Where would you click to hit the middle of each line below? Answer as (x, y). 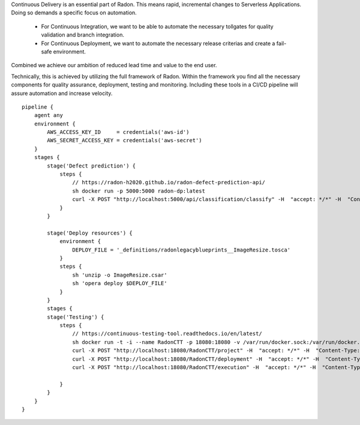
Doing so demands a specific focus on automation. (74, 13)
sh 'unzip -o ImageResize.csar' (120, 275)
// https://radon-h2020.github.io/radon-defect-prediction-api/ (169, 182)
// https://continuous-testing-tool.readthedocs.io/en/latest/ (167, 334)
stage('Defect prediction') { (91, 166)
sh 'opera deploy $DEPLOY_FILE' (120, 283)
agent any (48, 115)
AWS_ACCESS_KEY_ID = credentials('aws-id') (118, 132)
